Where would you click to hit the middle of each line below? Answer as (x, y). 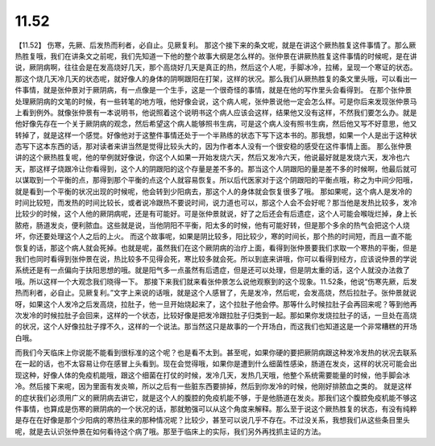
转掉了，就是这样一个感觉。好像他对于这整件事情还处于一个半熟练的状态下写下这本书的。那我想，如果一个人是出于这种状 (216, 135)
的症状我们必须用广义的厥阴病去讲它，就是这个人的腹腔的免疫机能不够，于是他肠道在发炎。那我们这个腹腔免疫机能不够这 (216, 398)
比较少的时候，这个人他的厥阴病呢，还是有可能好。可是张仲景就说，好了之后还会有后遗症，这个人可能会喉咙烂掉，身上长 (216, 214)
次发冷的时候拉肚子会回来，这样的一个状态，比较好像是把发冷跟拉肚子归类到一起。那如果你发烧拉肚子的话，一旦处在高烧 (216, 315)
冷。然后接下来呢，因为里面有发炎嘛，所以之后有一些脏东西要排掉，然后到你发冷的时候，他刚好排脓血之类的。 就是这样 (213, 386)
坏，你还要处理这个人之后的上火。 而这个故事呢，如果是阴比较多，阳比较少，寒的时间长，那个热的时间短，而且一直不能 (213, 237)
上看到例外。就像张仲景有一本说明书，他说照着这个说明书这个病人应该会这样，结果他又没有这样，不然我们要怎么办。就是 (216, 112)
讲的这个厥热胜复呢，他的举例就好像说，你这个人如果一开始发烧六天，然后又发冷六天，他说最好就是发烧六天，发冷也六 (212, 158)
